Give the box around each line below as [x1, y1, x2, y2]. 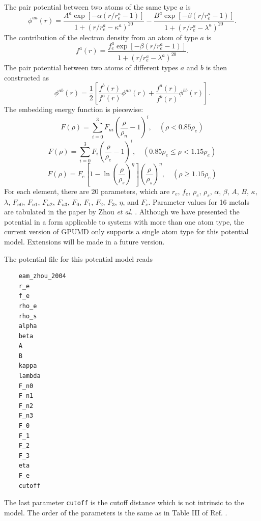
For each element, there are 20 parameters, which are [4, 185, 170, 196]
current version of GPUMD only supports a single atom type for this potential [4, 226, 249, 237]
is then [206, 62, 227, 72]
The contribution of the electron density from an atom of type [4, 32, 198, 42]
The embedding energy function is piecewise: [4, 104, 143, 115]
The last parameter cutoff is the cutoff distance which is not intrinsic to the [4, 497, 244, 508]
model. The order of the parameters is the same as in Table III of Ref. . [4, 507, 227, 517]
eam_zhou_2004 [18, 272, 66, 280]
